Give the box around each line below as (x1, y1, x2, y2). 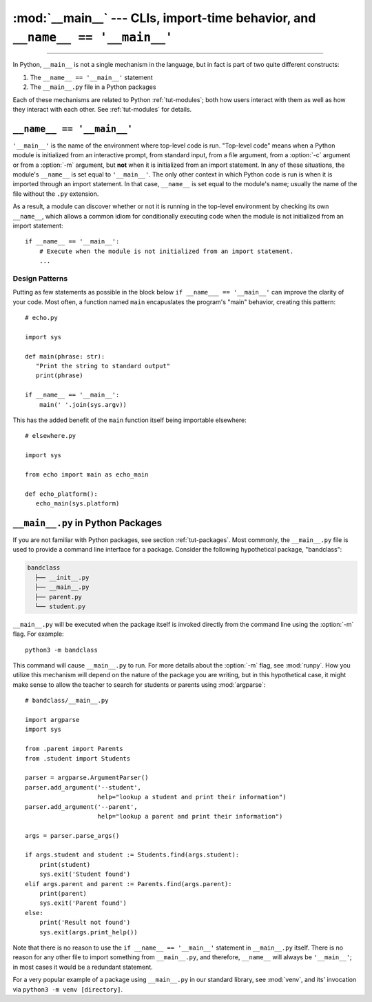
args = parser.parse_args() (25, 832, 120, 839)
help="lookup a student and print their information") (97, 793, 287, 801)
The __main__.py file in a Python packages (30, 83, 156, 91)
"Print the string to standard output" (35, 362, 171, 370)
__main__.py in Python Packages (12, 517, 162, 529)
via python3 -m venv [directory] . (12, 985, 123, 993)
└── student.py (34, 602, 86, 610)
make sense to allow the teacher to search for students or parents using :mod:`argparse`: (12, 680, 266, 689)
